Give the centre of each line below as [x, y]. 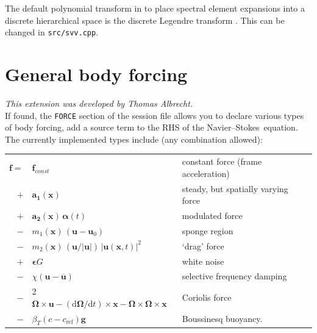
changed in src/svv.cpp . [52, 32]
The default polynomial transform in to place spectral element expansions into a [155, 8]
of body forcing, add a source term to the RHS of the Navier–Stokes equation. [151, 127]
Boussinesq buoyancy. [222, 319]
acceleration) [206, 173]
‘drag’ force [203, 245]
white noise [203, 261]
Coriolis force [207, 297]
